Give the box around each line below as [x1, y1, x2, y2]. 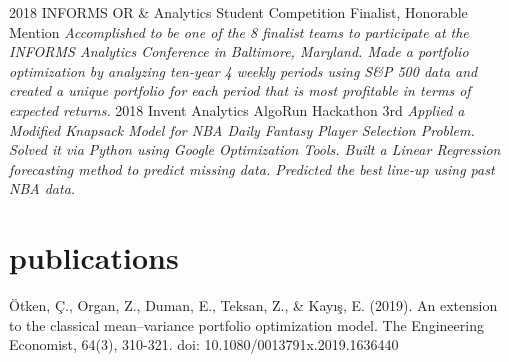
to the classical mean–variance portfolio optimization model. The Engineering [9, 314, 484, 335]
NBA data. [9, 178, 76, 199]
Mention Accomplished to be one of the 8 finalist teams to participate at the [9, 21, 469, 42]
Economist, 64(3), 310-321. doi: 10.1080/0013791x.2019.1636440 [9, 334, 399, 355]
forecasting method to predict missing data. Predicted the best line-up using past [9, 158, 495, 179]
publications [9, 237, 179, 278]
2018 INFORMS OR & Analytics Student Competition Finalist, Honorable [9, 2, 468, 22]
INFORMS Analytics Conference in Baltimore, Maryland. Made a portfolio [9, 41, 469, 62]
